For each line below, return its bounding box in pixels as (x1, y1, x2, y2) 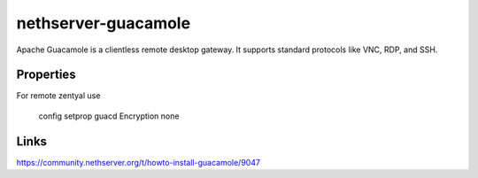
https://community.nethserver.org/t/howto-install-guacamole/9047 (16, 157, 261, 167)
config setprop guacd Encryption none (38, 111, 180, 121)
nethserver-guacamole (16, 13, 190, 33)
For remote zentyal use (16, 90, 101, 101)
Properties (16, 67, 76, 82)
